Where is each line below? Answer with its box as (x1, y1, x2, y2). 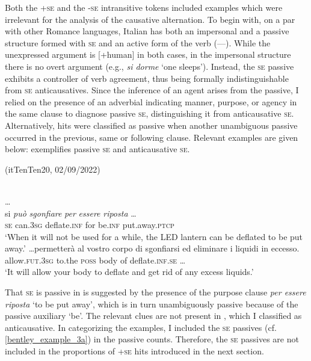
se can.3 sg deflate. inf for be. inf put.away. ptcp (5, 218, 174, 231)
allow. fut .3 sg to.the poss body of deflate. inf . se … (5, 253, 186, 266)
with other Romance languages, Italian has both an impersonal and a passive (5, 25, 289, 37)
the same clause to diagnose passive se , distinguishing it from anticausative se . (5, 107, 294, 120)
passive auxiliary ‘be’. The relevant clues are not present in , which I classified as (5, 309, 302, 322)
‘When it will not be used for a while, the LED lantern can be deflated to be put (5, 230, 303, 242)
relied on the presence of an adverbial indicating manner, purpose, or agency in (5, 95, 297, 108)
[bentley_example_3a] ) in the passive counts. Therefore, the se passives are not (5, 333, 299, 345)
